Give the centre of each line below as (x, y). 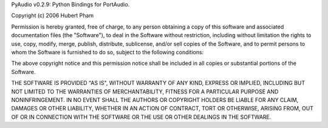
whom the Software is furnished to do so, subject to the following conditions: (108, 52)
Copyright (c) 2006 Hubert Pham (53, 16)
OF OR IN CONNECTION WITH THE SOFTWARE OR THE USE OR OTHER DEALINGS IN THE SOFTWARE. (141, 117)
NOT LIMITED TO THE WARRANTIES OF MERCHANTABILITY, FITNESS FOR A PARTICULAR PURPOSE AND (145, 92)
